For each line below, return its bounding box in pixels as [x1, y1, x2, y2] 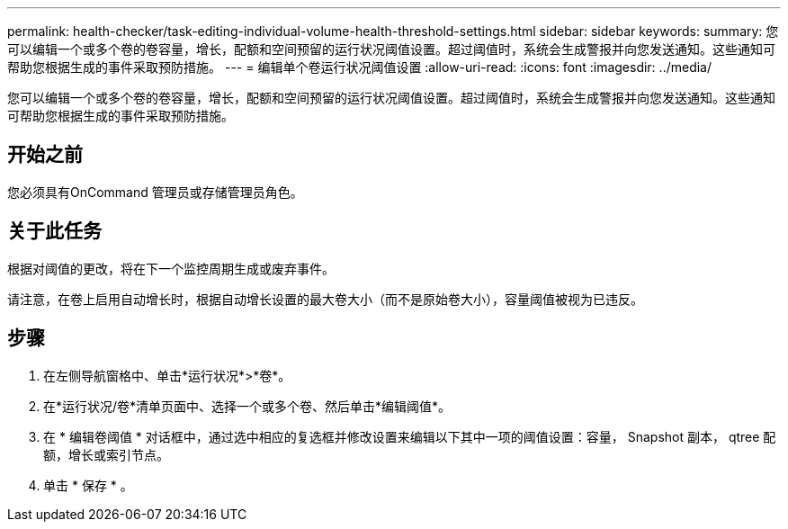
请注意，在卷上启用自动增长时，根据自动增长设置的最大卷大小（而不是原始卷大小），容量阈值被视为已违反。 [7, 291, 643, 307]
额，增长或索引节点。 [43, 446, 169, 462]
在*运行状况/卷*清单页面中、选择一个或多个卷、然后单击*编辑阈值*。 [43, 398, 452, 414]
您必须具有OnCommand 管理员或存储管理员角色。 [7, 184, 303, 200]
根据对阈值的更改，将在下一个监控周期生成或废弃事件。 [7, 260, 335, 276]
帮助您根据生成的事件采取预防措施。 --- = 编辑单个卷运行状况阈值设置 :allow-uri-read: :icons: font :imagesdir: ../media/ [7, 59, 712, 75]
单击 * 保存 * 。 [43, 477, 133, 493]
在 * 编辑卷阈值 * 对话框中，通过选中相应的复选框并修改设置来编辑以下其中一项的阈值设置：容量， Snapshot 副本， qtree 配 [43, 428, 776, 444]
